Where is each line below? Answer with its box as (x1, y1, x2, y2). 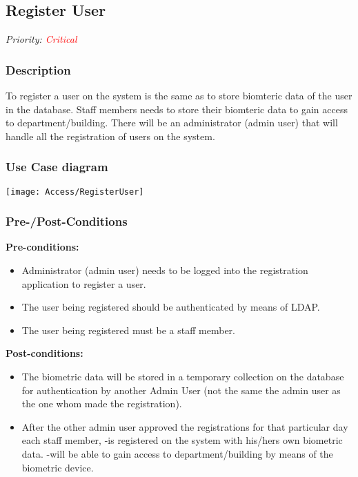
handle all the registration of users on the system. (6, 128, 215, 143)
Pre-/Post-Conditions (6, 213, 128, 230)
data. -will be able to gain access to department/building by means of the (21, 447, 333, 461)
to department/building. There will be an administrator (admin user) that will (6, 115, 338, 130)
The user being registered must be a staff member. (21, 322, 235, 337)
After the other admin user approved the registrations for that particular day (21, 419, 348, 434)
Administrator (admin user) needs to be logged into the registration (21, 263, 308, 278)
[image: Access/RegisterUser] (6, 186, 144, 197)
